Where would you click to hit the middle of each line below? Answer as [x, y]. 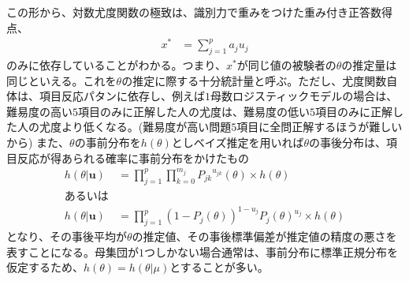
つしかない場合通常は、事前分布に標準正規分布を [271, 251]
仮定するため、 [45, 267]
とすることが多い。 [219, 267]
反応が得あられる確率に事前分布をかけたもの [133, 157]
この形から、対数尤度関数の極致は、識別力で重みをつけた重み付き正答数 [194, 12]
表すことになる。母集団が [73, 251]
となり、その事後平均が [67, 236]
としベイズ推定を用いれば [238, 142]
